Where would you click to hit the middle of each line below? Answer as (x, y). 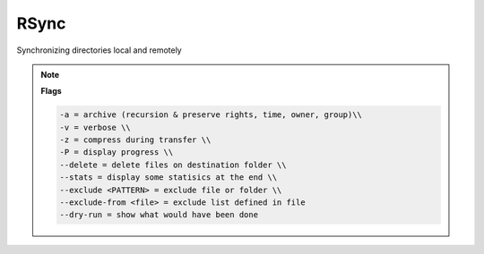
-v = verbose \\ (95, 127)
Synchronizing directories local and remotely (99, 50)
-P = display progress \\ (117, 152)
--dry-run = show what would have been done (159, 215)
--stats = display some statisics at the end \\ (169, 178)
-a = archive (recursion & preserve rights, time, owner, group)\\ (211, 115)
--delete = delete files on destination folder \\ (173, 165)
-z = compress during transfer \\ (135, 140)
